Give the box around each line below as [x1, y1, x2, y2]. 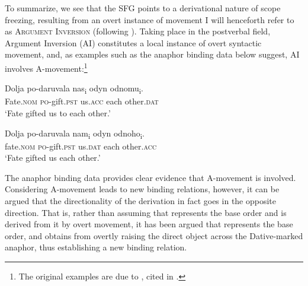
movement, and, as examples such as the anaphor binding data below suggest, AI [5, 48, 300, 61]
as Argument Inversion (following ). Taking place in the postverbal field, [5, 25, 271, 37]
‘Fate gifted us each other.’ [5, 151, 101, 164]
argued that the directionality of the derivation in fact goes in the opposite [5, 195, 277, 207]
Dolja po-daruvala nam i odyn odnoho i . [5, 126, 145, 141]
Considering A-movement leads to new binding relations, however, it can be [5, 183, 280, 195]
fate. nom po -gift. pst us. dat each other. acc [5, 139, 157, 152]
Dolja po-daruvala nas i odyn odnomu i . [5, 82, 143, 96]
